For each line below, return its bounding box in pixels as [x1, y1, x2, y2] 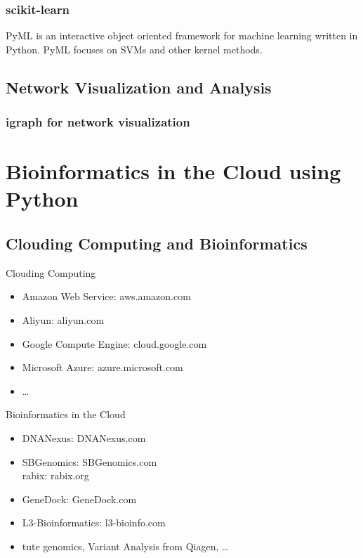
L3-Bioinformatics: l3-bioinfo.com [22, 515, 166, 530]
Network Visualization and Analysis [6, 76, 272, 98]
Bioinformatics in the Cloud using [6, 157, 341, 186]
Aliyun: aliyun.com [22, 312, 105, 327]
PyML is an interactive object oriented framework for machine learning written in [6, 28, 358, 43]
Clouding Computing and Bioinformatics [6, 232, 308, 254]
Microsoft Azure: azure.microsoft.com [22, 360, 183, 375]
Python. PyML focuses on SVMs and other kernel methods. [6, 41, 263, 56]
